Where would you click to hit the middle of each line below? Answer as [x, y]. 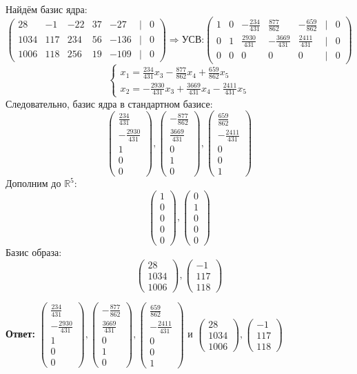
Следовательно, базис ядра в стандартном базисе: [109, 103]
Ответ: [20, 334]
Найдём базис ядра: [47, 9]
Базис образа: [34, 252]
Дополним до [33, 183]
